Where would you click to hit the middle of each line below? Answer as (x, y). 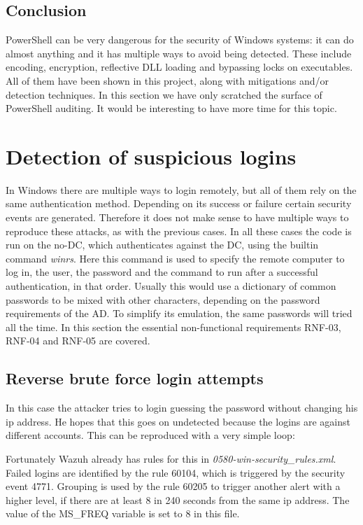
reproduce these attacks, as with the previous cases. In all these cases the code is (179, 231)
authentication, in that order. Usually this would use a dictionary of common (171, 286)
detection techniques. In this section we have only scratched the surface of (164, 94)
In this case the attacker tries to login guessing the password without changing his (182, 408)
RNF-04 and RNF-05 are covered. (78, 341)
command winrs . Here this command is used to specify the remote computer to (175, 258)
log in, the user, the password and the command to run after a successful (162, 272)
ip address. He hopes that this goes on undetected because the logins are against (178, 421)
